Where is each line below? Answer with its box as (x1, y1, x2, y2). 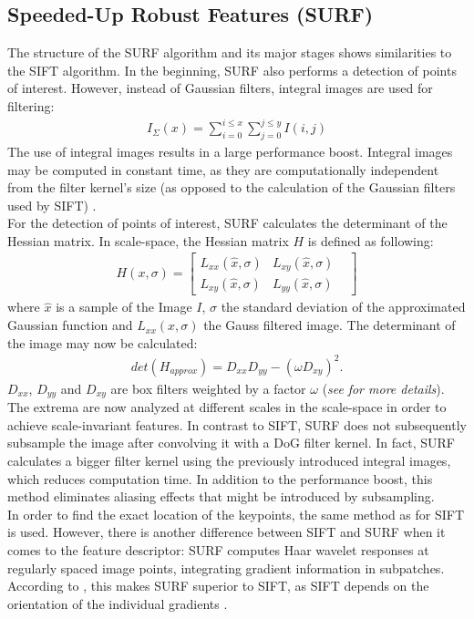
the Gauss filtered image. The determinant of (203, 315, 456, 335)
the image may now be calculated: (7, 333, 198, 352)
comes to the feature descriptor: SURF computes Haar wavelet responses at (7, 540, 429, 559)
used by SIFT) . (7, 195, 97, 214)
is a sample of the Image (56, 297, 192, 316)
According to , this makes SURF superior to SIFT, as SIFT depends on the (7, 576, 429, 595)
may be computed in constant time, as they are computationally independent (7, 160, 439, 179)
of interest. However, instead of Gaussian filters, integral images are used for (7, 78, 433, 98)
